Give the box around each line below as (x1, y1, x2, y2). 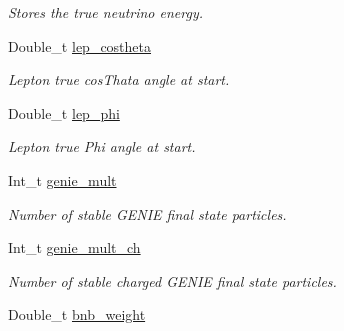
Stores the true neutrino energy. (8, 2, 204, 22)
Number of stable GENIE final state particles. (8, 203, 287, 224)
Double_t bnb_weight (8, 304, 146, 325)
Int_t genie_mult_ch (8, 237, 141, 258)
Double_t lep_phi (8, 102, 120, 123)
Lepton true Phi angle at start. (8, 136, 196, 157)
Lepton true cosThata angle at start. (8, 69, 230, 90)
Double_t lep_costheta (8, 35, 152, 56)
